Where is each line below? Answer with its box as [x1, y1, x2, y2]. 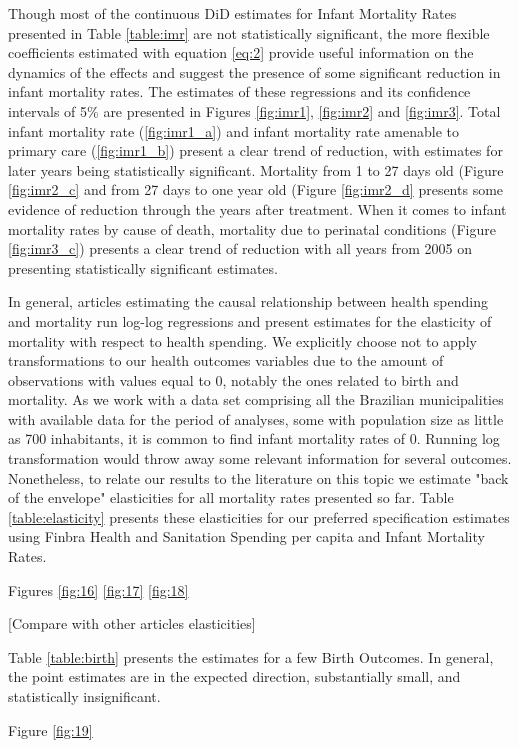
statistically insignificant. [8, 686, 161, 706]
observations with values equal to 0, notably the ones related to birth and [8, 369, 459, 390]
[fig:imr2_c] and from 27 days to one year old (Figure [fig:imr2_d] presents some [8, 179, 504, 200]
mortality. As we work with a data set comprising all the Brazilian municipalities [8, 389, 504, 410]
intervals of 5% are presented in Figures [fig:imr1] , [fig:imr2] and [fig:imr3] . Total [8, 100, 501, 121]
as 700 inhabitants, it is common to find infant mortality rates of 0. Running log [8, 428, 500, 449]
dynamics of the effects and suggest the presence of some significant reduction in [8, 61, 501, 82]
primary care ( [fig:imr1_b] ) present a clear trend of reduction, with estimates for [8, 140, 503, 161]
